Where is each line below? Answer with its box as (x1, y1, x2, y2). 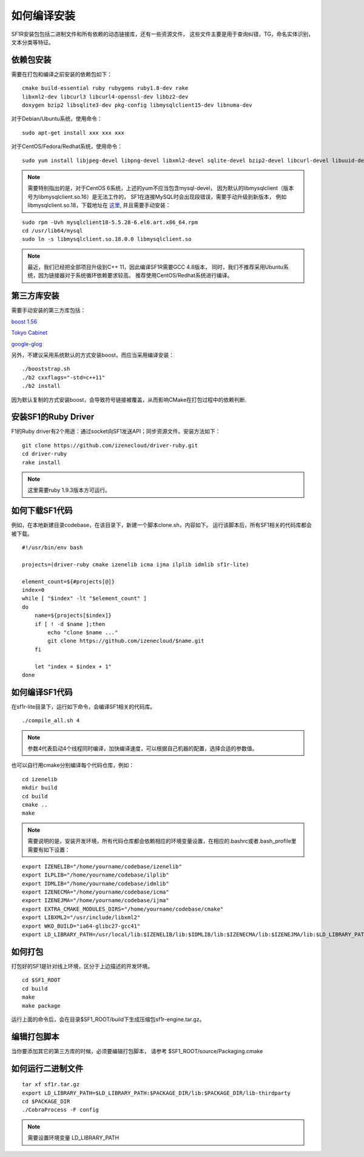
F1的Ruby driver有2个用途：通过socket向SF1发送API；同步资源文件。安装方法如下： (11, 428, 221, 435)
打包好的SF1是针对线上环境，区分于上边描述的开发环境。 (11, 962, 153, 969)
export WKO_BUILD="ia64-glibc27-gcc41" (22, 923, 141, 929)
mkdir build (22, 784, 58, 792)
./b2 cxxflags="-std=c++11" (22, 374, 106, 381)
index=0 (22, 586, 45, 594)
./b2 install (22, 382, 61, 390)
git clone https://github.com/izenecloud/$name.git (47, 637, 204, 645)
